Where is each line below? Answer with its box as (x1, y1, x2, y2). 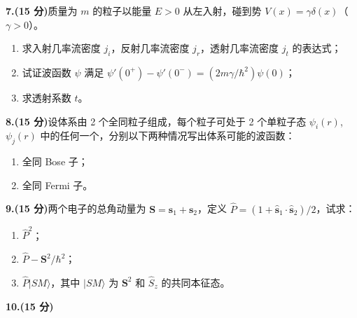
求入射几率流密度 (22, 41, 101, 55)
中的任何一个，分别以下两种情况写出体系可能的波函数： (40, 128, 295, 143)
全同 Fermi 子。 (22, 177, 93, 192)
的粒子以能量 (92, 4, 152, 18)
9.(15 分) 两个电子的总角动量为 (6, 201, 146, 216)
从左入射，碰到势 (183, 4, 262, 18)
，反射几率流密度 (111, 41, 190, 55)
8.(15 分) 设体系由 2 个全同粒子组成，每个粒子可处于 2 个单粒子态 (6, 113, 307, 128)
